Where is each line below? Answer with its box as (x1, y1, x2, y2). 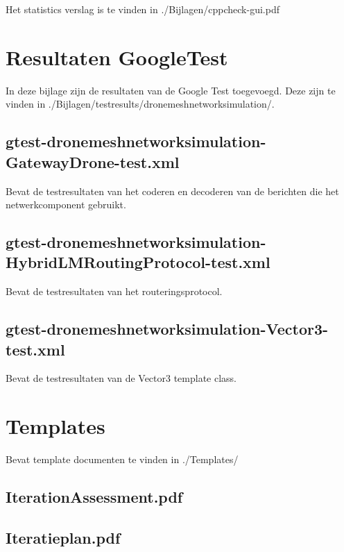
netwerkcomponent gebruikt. (6, 197, 126, 212)
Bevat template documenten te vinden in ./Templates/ (6, 452, 239, 467)
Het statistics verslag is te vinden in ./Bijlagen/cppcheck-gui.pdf (6, 2, 279, 16)
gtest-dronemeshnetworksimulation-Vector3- (6, 318, 329, 340)
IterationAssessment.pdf (6, 486, 183, 508)
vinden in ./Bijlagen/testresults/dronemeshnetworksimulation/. (6, 97, 275, 111)
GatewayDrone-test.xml (6, 151, 180, 172)
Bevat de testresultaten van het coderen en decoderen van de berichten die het (6, 183, 339, 198)
